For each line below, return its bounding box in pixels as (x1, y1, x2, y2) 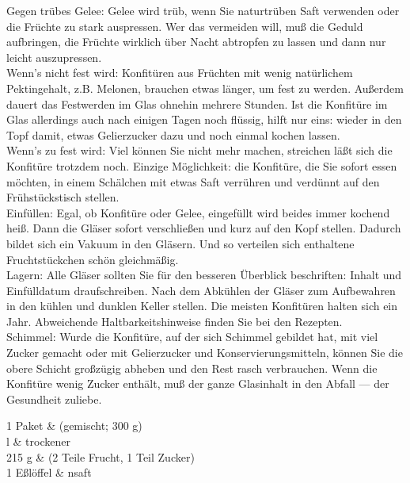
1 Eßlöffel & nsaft (6, 464, 92, 481)
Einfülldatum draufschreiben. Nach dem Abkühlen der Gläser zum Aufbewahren (6, 282, 396, 298)
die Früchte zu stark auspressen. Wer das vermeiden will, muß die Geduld (6, 17, 363, 34)
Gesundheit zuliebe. (6, 390, 102, 407)
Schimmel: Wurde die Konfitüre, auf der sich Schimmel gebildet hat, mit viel (6, 328, 378, 345)
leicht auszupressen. (6, 48, 102, 65)
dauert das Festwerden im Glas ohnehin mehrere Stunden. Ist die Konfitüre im (6, 95, 388, 112)
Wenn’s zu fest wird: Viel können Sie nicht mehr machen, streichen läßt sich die (6, 142, 393, 159)
